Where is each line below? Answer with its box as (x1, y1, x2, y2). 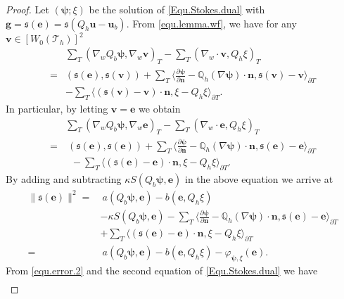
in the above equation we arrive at (185, 172, 333, 186)
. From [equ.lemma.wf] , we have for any (126, 15, 297, 30)
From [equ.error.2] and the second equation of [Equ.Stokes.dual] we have (6, 262, 318, 277)
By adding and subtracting (6, 172, 122, 186)
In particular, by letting (6, 101, 108, 115)
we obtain (139, 101, 181, 115)
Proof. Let (6, 2, 49, 16)
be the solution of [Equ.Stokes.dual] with (89, 2, 265, 16)
